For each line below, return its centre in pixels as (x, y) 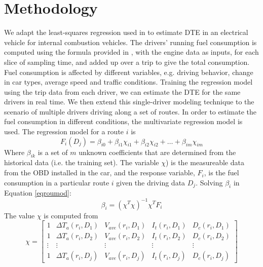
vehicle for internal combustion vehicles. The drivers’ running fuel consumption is (130, 42)
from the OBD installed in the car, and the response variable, (100, 173)
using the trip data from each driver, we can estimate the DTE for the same (122, 91)
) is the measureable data (205, 162)
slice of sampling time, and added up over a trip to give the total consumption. (127, 62)
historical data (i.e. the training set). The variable (82, 162)
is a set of (53, 152)
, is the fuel (221, 173)
